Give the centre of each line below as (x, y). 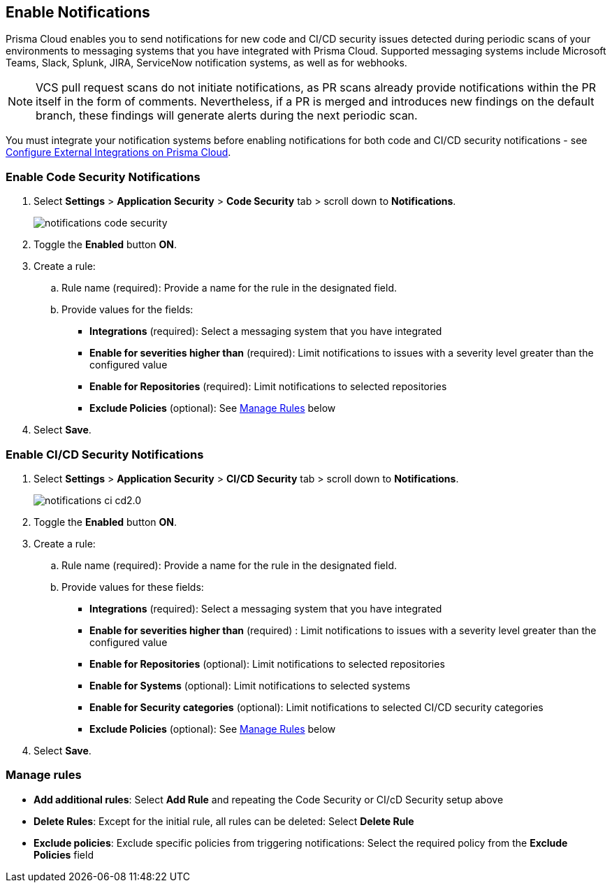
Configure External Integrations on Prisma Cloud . (118, 152)
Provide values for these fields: (133, 587)
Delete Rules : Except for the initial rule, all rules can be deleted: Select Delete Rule (224, 821)
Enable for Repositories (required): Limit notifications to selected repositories (268, 387)
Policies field (64, 854)
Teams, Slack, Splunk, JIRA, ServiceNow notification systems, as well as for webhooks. (206, 63)
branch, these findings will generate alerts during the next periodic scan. (227, 116)
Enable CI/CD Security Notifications (105, 454)
